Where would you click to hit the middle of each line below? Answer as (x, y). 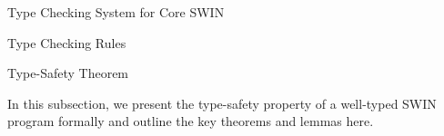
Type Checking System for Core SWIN (116, 12)
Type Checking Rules (67, 42)
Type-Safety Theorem (68, 73)
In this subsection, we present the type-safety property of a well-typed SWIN (222, 103)
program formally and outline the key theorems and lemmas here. (191, 121)
